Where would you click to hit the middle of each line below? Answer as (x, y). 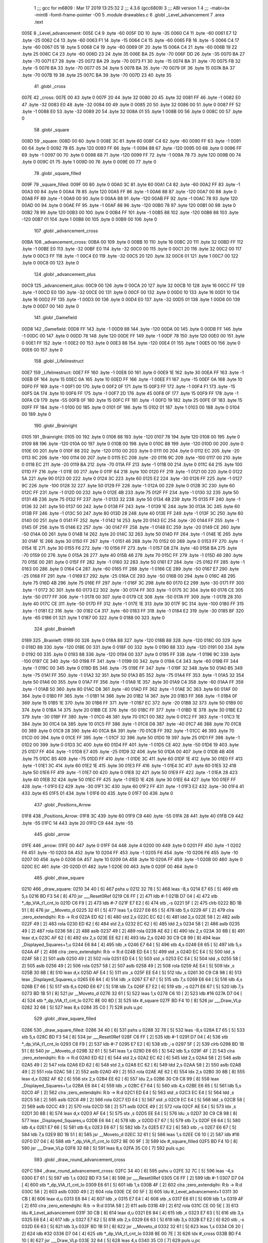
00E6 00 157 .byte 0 (42, 350)
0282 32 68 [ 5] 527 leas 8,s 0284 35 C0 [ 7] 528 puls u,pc (82, 1007)
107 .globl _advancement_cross (66, 231)
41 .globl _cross (50, 86)
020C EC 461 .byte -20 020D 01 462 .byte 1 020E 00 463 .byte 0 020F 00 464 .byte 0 (110, 866)
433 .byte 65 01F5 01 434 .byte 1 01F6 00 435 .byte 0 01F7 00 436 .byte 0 (97, 794)
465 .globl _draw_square (59, 878)
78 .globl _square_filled (58, 173)
